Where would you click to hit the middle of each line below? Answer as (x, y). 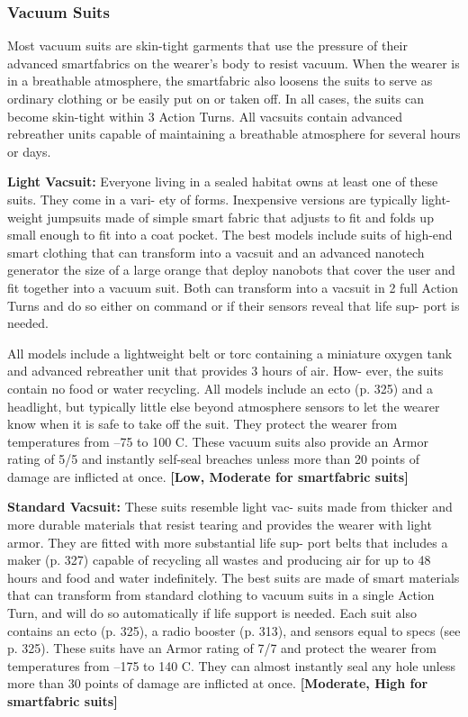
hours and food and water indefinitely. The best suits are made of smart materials (234, 577)
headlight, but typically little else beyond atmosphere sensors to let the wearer (224, 406)
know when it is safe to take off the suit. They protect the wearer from (202, 424)
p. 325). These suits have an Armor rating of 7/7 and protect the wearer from (222, 648)
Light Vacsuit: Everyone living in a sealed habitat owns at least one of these (223, 182)
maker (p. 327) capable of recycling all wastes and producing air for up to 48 (219, 560)
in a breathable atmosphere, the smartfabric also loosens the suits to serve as (220, 81)
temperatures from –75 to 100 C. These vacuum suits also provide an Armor (218, 441)
